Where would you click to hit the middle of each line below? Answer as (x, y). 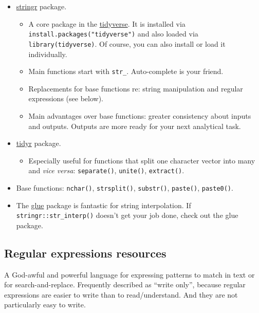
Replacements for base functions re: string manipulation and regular (136, 88)
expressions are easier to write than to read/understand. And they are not (121, 294)
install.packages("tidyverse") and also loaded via (113, 34)
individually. (48, 54)
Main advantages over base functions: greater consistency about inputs (140, 115)
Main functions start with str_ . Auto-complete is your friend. (126, 71)
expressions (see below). (66, 98)
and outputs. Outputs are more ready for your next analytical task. (135, 126)
